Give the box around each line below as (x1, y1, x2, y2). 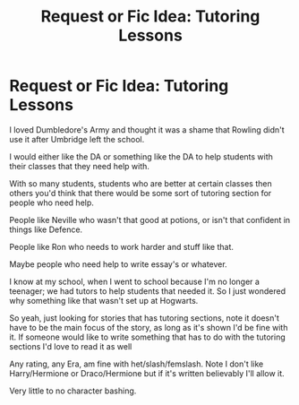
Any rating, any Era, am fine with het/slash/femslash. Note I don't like (9, 358, 264, 369)
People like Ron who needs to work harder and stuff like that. (9, 241, 235, 252)
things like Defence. (9, 224, 83, 235)
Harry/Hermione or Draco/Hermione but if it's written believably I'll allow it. (9, 367, 285, 378)
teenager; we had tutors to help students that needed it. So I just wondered (9, 285, 286, 297)
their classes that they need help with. (9, 160, 150, 171)
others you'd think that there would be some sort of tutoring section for (9, 187, 272, 198)
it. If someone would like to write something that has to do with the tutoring (9, 332, 286, 342)
